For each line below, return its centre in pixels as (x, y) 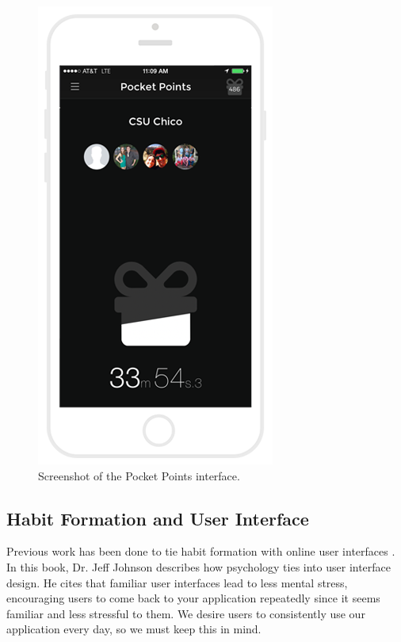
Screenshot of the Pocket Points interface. (139, 475)
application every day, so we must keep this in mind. (134, 629)
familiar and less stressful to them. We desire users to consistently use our (186, 613)
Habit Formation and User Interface (158, 518)
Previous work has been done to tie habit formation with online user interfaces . (201, 551)
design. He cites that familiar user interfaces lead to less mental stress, (177, 582)
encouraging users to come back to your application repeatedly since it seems (193, 598)
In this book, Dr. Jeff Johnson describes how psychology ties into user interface (199, 566)
